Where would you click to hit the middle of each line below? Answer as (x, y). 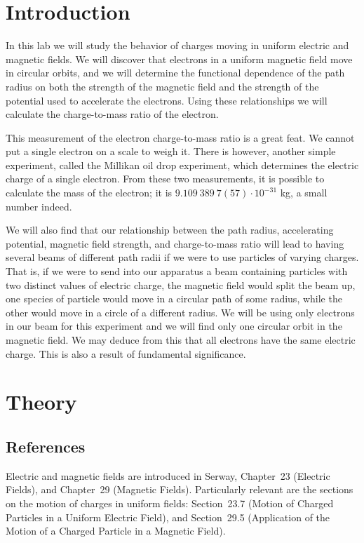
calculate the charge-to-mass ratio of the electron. (112, 114)
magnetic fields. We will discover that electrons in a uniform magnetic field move (179, 59)
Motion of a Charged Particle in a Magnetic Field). (116, 531)
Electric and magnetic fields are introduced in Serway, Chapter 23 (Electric (168, 475)
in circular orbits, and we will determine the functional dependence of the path (175, 73)
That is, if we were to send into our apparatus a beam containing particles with (177, 271)
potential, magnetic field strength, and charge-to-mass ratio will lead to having (175, 243)
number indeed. (39, 206)
